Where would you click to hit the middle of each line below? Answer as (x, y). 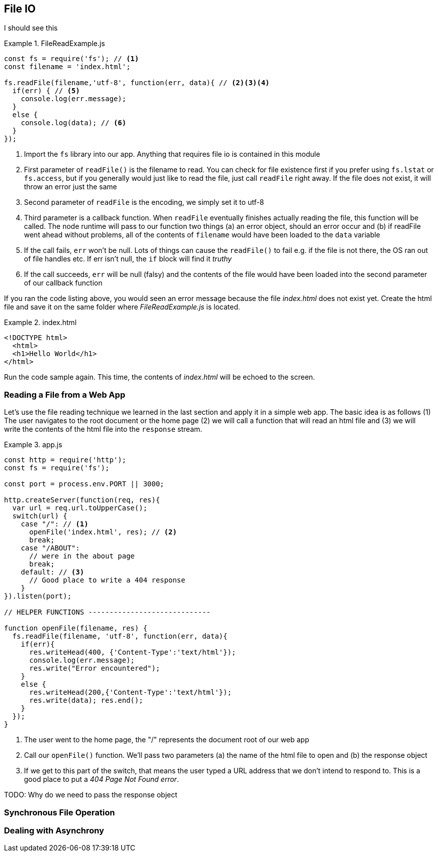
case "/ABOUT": (50, 548)
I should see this (31, 28)
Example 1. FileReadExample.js (54, 44)
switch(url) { (40, 516)
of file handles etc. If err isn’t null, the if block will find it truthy (128, 259)
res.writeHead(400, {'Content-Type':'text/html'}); (132, 652)
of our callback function (63, 283)
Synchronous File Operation (59, 812)
